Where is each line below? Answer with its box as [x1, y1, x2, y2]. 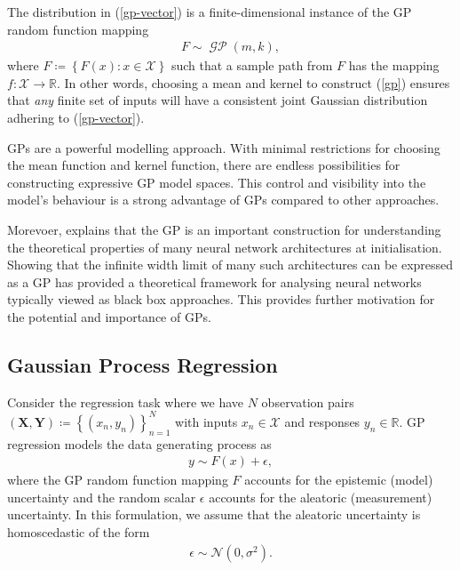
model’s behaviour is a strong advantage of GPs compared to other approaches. [7, 190, 440, 209]
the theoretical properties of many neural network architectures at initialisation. [7, 237, 442, 256]
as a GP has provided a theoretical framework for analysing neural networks [7, 272, 422, 291]
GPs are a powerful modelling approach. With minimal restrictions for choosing [7, 138, 440, 157]
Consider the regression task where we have [7, 392, 244, 411]
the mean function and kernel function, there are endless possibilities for [7, 156, 401, 174]
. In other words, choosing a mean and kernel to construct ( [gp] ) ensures [56, 73, 450, 92]
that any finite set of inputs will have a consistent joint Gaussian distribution [7, 91, 428, 109]
